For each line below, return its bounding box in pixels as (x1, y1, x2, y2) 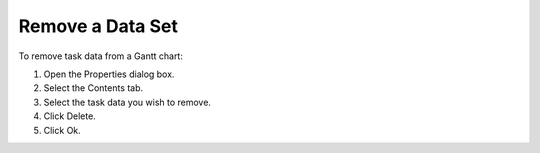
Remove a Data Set (18, 15, 179, 37)
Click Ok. (43, 124, 82, 136)
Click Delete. (43, 110, 97, 122)
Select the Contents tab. (43, 82, 144, 94)
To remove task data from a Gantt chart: (18, 50, 184, 62)
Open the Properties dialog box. (43, 68, 175, 80)
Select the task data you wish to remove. (43, 96, 212, 108)
